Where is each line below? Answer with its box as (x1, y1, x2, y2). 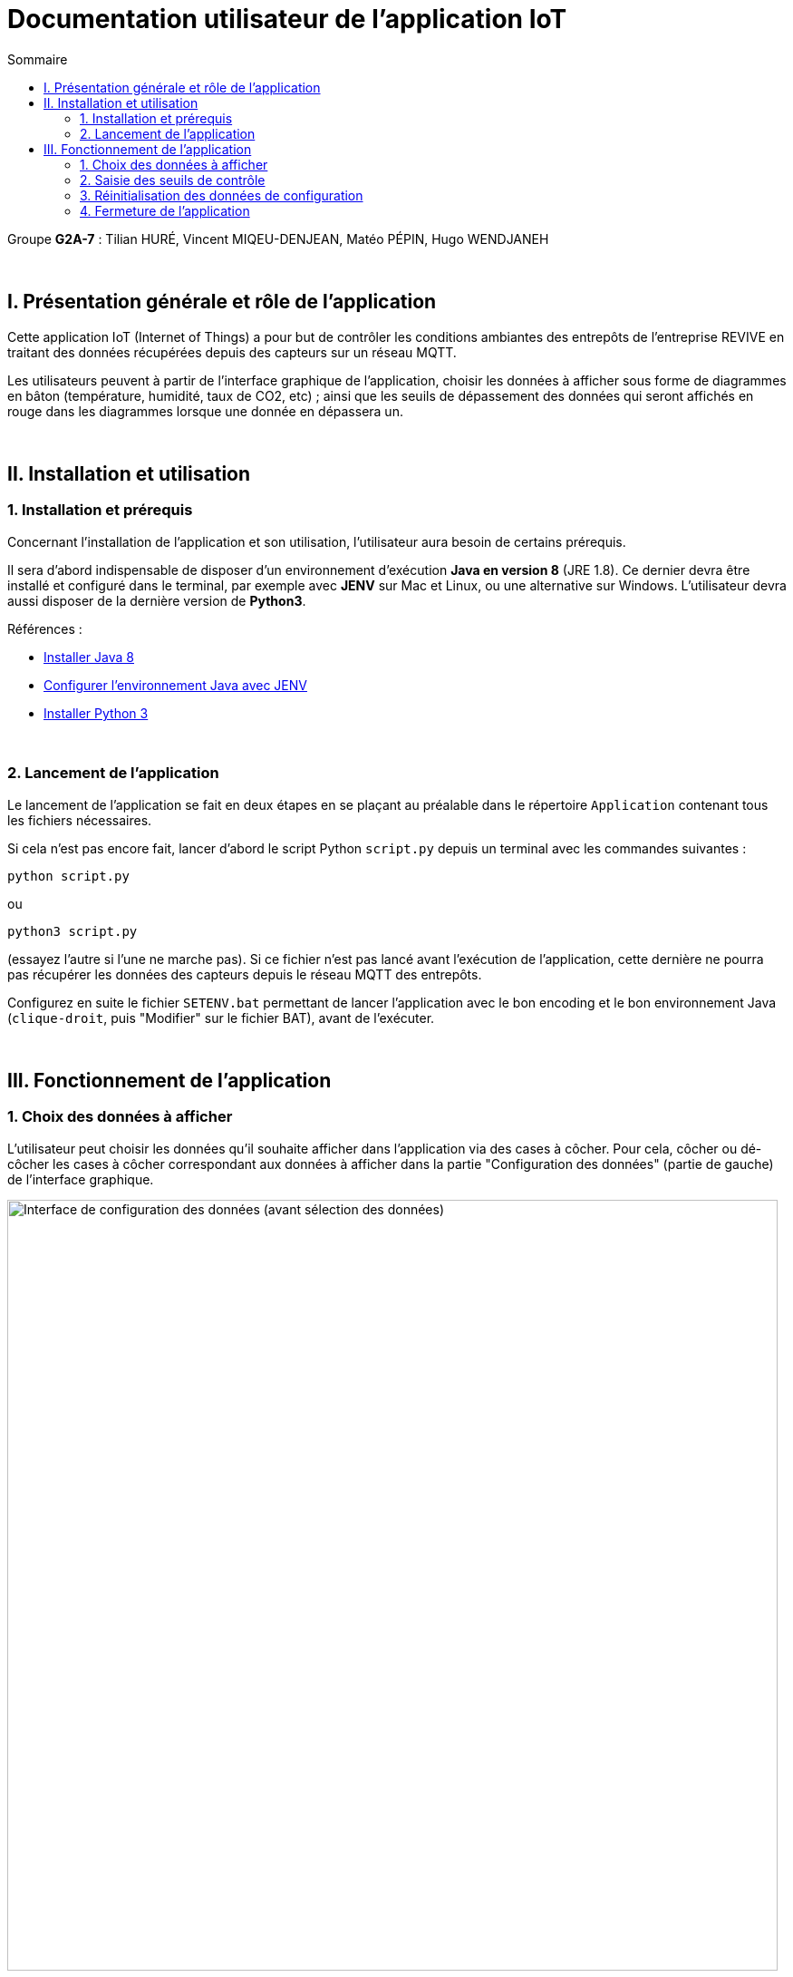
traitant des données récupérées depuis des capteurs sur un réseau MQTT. (7, 344, 457, 360)
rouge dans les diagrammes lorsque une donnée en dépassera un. (7, 403, 403, 419)
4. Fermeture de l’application (80, 202, 250, 219)
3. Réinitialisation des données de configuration (80, 187, 363, 203)
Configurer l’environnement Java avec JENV (44, 677, 307, 693)
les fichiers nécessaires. (7, 812, 152, 828)
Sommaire (7, 51, 68, 67)
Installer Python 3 (44, 705, 149, 721)
